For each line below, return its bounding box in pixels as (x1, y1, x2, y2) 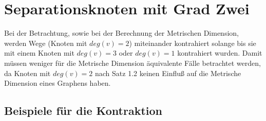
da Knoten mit (4, 67, 51, 78)
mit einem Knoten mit (4, 47, 74, 58)
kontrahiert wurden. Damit (177, 47, 262, 58)
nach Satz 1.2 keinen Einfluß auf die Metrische (94, 67, 241, 78)
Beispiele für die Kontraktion (4, 103, 162, 118)
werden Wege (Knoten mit (4, 37, 87, 48)
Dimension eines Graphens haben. (4, 78, 111, 88)
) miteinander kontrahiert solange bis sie (129, 37, 256, 48)
